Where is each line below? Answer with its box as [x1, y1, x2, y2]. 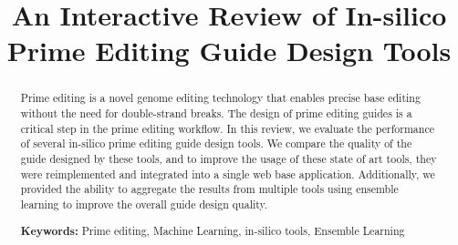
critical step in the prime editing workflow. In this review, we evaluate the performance [20, 120, 434, 136]
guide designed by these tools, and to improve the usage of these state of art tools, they [20, 150, 437, 166]
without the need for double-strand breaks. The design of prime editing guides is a [20, 106, 412, 121]
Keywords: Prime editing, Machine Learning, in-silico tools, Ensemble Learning [20, 222, 405, 239]
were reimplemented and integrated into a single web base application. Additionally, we [20, 166, 435, 181]
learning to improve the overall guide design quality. [20, 196, 268, 211]
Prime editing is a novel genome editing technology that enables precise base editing [20, 90, 421, 106]
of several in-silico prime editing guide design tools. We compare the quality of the [20, 136, 412, 151]
